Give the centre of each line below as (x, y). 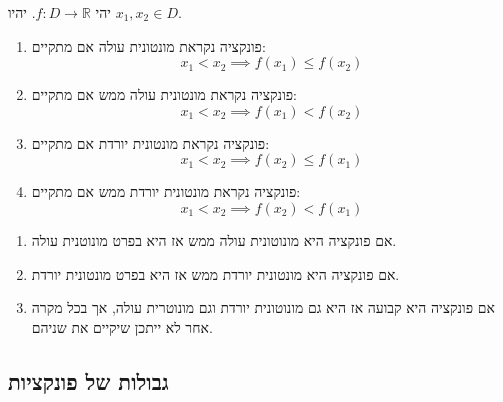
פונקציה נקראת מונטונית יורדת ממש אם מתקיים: (166, 191)
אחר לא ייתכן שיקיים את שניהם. (122, 326)
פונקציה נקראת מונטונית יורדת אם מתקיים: (150, 142)
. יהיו (22, 12)
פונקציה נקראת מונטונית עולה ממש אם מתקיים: (164, 94)
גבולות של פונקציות (88, 380)
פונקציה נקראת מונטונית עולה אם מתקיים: (148, 45)
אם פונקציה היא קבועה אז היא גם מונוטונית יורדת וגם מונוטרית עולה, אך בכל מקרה (263, 307)
